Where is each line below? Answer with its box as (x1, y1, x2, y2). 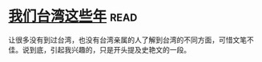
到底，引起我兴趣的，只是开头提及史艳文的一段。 (29, 45, 191, 54)
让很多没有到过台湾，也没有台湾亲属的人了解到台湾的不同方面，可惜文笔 (8, 35, 247, 45)
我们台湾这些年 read (8, 7, 138, 25)
